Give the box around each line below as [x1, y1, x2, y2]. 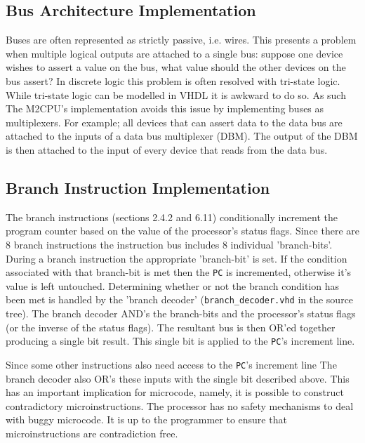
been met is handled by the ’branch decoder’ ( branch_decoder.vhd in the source [6, 292, 354, 307]
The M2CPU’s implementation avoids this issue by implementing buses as [6, 101, 324, 116]
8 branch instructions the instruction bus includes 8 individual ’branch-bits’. [6, 237, 333, 251]
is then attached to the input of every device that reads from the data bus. [6, 142, 328, 157]
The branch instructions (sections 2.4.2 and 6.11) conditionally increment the [6, 209, 338, 224]
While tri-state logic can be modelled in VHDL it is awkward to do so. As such [6, 87, 346, 102]
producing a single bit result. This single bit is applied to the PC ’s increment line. [6, 333, 355, 348]
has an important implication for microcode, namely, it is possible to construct [6, 385, 345, 399]
